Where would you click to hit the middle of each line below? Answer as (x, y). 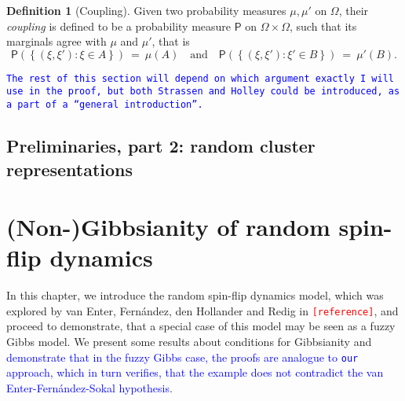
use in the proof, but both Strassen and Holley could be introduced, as (203, 92)
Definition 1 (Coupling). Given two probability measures (146, 10)
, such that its (323, 26)
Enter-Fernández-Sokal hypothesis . (89, 387)
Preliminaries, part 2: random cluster (161, 146)
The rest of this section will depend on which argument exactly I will (200, 78)
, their (354, 10)
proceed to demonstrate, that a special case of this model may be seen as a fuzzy (201, 326)
